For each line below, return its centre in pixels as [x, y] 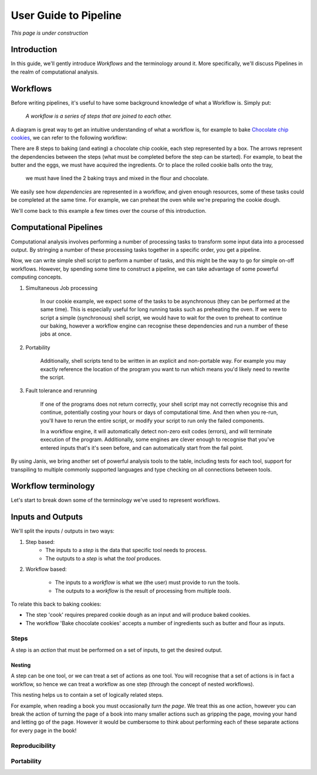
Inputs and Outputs [47, 517]
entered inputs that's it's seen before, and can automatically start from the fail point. [142, 447]
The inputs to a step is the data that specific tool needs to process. [126, 550]
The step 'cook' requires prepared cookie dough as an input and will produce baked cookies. [138, 615]
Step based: [40, 542]
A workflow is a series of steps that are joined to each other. [99, 116]
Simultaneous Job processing [62, 288]
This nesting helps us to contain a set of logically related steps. [87, 695]
